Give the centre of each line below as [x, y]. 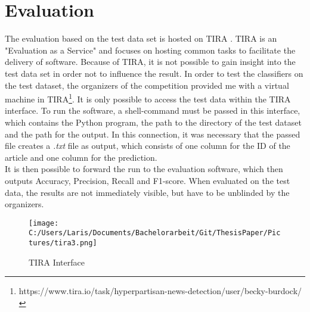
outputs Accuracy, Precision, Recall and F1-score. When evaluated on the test [148, 180]
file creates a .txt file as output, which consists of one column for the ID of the [148, 146]
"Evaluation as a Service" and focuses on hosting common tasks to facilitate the [150, 50]
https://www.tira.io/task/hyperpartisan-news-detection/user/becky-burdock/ [160, 291]
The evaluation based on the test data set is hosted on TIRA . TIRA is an [141, 38]
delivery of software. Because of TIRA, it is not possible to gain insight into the [150, 62]
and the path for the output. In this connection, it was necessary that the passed [153, 134]
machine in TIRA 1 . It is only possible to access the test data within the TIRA [148, 98]
